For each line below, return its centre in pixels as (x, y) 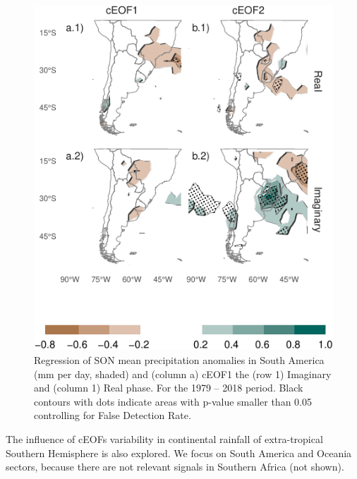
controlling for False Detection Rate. (113, 415)
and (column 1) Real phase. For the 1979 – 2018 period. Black (169, 388)
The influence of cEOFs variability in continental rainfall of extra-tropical (164, 439)
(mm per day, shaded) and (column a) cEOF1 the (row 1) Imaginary (183, 374)
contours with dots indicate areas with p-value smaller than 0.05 (173, 401)
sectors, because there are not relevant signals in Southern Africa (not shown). (175, 467)
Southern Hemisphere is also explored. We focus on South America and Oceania (179, 453)
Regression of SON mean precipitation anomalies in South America (179, 360)
